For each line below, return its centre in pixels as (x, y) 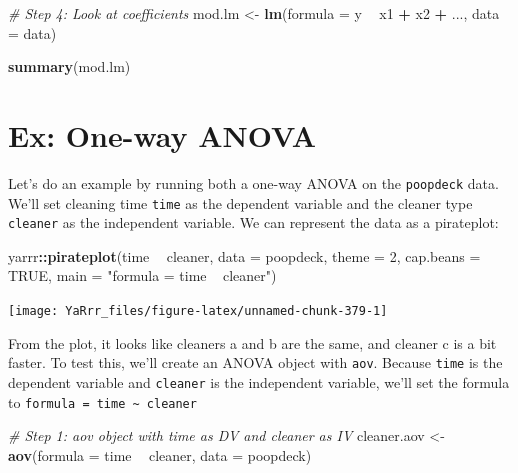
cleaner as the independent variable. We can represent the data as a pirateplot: (253, 222)
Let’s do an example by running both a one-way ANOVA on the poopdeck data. (253, 182)
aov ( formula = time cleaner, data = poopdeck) (160, 454)
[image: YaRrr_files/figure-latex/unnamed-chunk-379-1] (198, 311)
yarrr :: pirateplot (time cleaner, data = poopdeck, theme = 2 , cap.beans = (244, 255)
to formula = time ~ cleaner (102, 401)
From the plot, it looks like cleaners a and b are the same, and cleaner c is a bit (252, 342)
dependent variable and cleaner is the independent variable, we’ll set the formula (259, 381)
